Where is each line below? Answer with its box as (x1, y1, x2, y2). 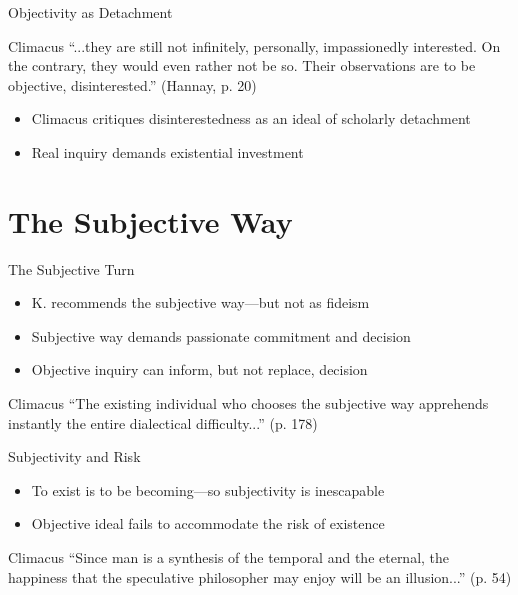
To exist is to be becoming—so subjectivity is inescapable (31, 479, 385, 500)
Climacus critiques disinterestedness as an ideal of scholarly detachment (31, 108, 471, 129)
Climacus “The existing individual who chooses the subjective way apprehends (8, 393, 489, 414)
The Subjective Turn (8, 258, 135, 279)
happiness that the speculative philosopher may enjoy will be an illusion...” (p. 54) (8, 566, 512, 587)
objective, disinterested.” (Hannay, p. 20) (8, 74, 257, 95)
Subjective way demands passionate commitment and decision (31, 325, 411, 346)
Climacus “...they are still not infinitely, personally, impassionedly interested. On (8, 35, 501, 56)
